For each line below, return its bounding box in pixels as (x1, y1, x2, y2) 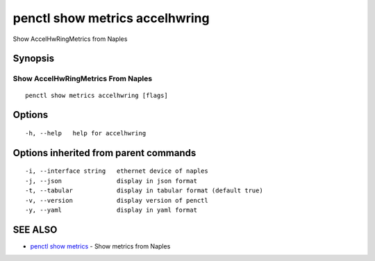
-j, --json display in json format (25, 177, 198, 185)
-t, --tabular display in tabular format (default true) (25, 187, 263, 194)
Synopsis (12, 53, 55, 65)
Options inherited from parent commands (12, 146, 197, 159)
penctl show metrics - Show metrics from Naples (30, 242, 171, 250)
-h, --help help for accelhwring (25, 129, 147, 137)
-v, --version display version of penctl (25, 196, 208, 204)
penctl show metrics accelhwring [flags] (25, 91, 168, 99)
